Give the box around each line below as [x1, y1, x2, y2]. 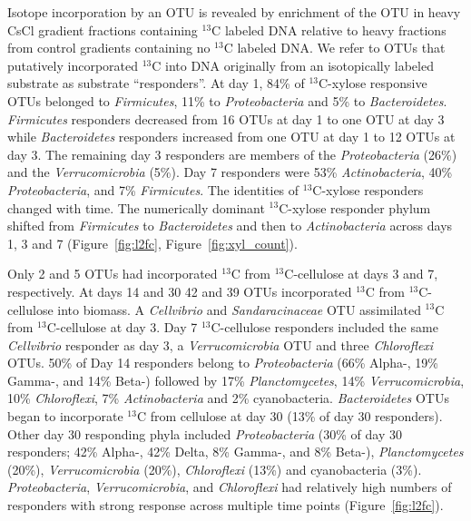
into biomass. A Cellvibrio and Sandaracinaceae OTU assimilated [57, 300, 421, 319]
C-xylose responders [312, 180, 424, 199]
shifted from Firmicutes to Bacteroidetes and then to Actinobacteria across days [7, 216, 453, 235]
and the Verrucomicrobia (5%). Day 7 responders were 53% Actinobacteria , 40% [7, 162, 453, 182]
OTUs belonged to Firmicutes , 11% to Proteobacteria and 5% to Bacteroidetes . [7, 91, 447, 110]
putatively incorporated [7, 55, 139, 74]
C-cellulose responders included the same [211, 318, 438, 337]
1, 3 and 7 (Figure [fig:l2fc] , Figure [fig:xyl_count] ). [7, 233, 298, 252]
